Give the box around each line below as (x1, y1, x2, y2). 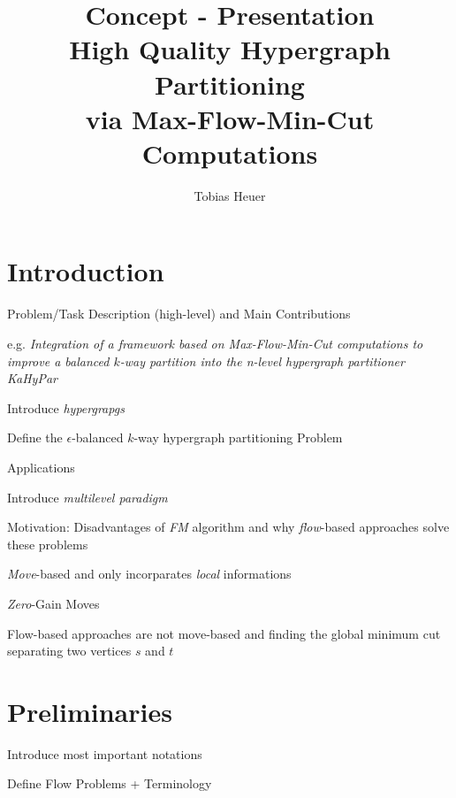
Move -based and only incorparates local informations (7, 564, 292, 583)
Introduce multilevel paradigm (7, 487, 168, 506)
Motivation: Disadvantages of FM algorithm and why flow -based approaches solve (7, 518, 450, 536)
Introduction (7, 253, 164, 289)
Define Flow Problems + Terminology (7, 774, 212, 793)
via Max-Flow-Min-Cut (85, 100, 375, 136)
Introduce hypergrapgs (7, 398, 125, 417)
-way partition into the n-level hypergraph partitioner (119, 351, 405, 370)
